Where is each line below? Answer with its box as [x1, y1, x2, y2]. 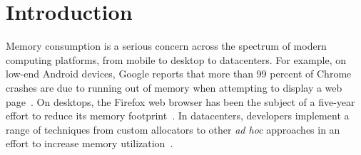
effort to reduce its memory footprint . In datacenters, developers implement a [6, 108, 350, 123]
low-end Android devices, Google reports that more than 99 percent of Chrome [6, 66, 352, 81]
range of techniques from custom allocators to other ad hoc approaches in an [6, 122, 340, 137]
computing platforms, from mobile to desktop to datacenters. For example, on [6, 52, 346, 67]
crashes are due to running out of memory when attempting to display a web [6, 80, 342, 95]
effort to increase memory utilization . [6, 136, 173, 151]
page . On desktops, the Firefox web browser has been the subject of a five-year [6, 94, 355, 109]
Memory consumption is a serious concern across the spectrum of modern [6, 38, 327, 53]
